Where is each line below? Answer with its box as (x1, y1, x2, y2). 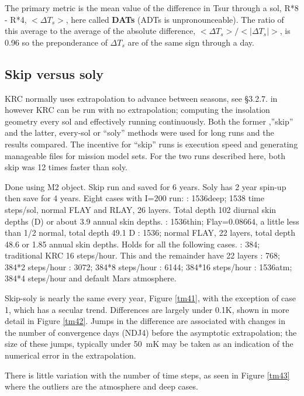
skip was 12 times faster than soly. (5, 161, 128, 173)
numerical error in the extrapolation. (5, 349, 136, 361)
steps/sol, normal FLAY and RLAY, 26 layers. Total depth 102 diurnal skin (5, 203, 277, 215)
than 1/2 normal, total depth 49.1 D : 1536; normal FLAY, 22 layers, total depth (5, 226, 296, 239)
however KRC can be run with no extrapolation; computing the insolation (5, 104, 270, 116)
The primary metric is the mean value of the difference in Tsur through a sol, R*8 (5, 2, 299, 13)
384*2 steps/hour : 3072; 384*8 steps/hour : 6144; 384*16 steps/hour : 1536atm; (5, 260, 292, 273)
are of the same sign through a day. (127, 36, 254, 48)
